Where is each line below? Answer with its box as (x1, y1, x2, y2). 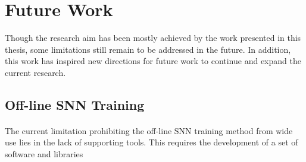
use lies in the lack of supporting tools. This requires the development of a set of (5, 136, 298, 148)
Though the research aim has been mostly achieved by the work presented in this (5, 31, 301, 44)
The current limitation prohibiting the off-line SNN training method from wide (5, 124, 293, 136)
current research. (5, 66, 66, 78)
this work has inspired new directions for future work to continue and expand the (5, 55, 301, 67)
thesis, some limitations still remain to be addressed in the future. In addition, (5, 43, 291, 55)
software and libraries (5, 148, 83, 160)
